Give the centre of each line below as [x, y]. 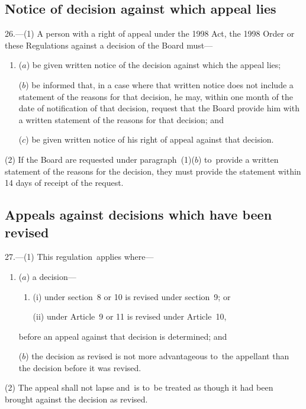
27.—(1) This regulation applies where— [79, 257]
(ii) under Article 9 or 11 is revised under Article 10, [130, 316]
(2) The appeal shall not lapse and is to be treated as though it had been [139, 387]
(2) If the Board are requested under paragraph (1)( [100, 159]
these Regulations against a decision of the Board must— [109, 45]
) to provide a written [239, 159]
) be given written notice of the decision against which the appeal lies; [154, 65]
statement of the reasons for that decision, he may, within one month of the [156, 96]
